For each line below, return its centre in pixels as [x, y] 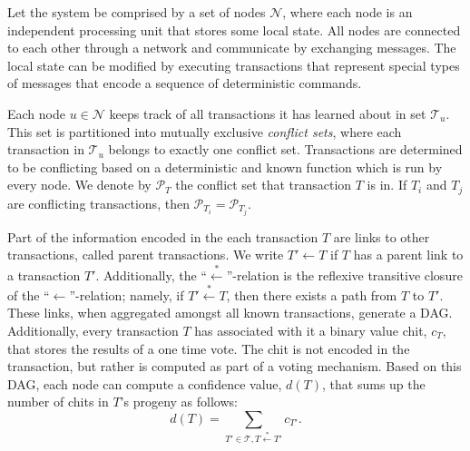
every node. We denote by [79, 185]
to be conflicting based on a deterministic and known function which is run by [225, 167]
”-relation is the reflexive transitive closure [344, 275]
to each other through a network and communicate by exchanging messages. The [232, 48]
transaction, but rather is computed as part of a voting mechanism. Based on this [235, 366]
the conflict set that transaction [264, 185]
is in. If [387, 185]
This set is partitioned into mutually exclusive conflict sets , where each [205, 131]
